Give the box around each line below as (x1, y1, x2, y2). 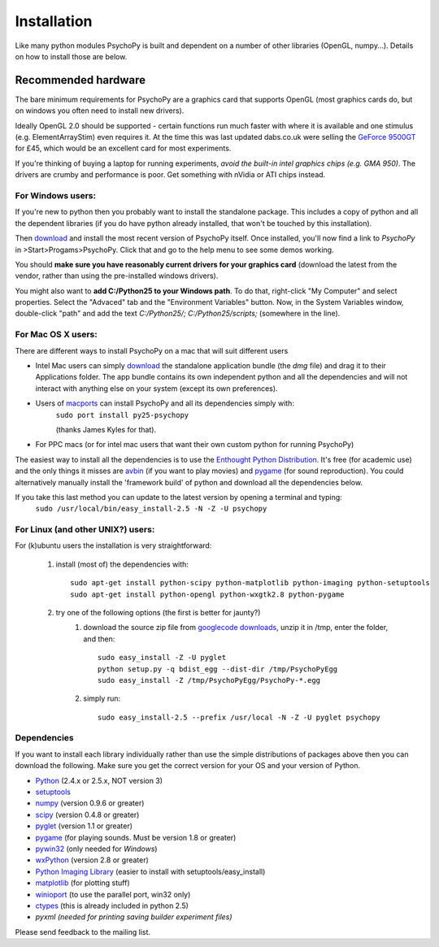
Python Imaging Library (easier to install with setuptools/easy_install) (35, 867, 266, 876)
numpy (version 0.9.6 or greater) (35, 798, 145, 808)
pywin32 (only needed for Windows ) (35, 844, 158, 854)
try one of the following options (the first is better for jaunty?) (55, 607, 261, 617)
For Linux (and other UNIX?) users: (15, 524, 155, 536)
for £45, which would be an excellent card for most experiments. (15, 143, 232, 154)
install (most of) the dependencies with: (55, 559, 189, 569)
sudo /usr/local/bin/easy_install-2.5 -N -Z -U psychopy (35, 504, 267, 514)
